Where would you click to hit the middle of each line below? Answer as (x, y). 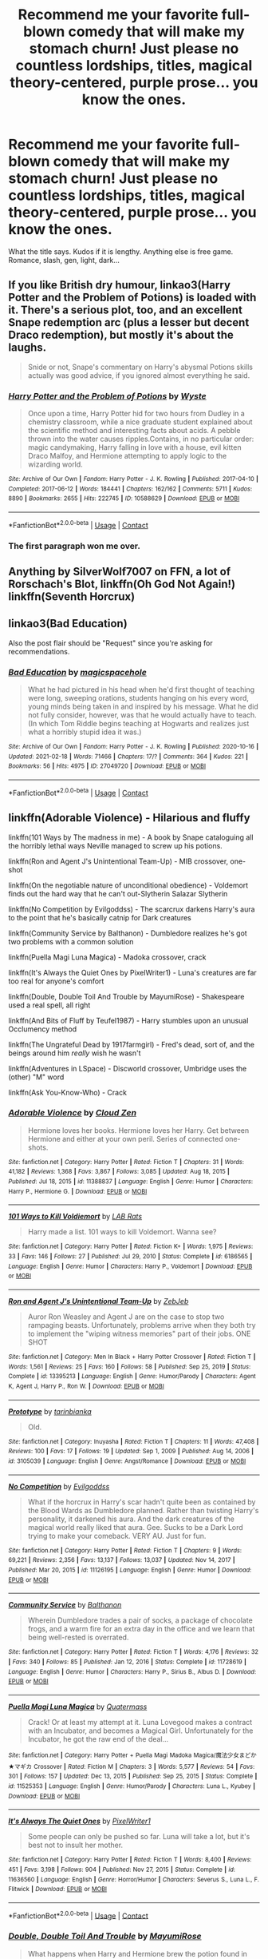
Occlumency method (43, 1029)
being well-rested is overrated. (78, 1637)
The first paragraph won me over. (75, 546)
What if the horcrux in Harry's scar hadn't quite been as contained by (142, 1502)
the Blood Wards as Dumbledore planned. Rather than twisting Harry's (143, 1510)
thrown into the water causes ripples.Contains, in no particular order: (141, 439)
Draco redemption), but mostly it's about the (121, 335)
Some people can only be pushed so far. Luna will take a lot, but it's (139, 1837)
